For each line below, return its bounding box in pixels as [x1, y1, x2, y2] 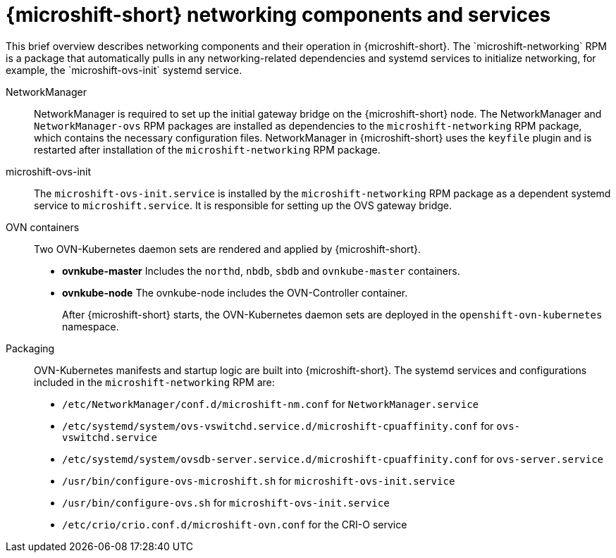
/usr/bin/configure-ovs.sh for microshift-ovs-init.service [62, 496, 390, 509]
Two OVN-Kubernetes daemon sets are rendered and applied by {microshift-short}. [34, 242, 421, 255]
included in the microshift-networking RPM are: [34, 376, 275, 388]
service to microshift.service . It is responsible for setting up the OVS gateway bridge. [34, 199, 452, 211]
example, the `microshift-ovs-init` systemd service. [6, 63, 242, 76]
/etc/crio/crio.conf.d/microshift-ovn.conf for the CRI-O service [62, 518, 407, 531]
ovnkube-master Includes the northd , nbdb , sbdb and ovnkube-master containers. [62, 264, 460, 277]
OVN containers [6, 221, 80, 233]
